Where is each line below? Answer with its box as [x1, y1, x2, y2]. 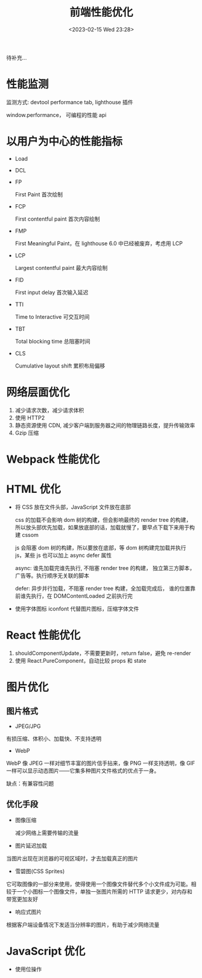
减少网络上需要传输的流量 [14, 829, 79, 836]
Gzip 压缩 [14, 429, 39, 436]
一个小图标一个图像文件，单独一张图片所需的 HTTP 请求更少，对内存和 [16, 888, 193, 895]
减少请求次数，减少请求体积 [14, 406, 84, 413]
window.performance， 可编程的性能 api [6, 111, 107, 118]
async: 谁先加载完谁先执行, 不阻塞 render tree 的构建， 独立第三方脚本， [14, 564, 195, 571]
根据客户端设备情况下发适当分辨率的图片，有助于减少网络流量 [6, 921, 160, 928]
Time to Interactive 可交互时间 [14, 313, 90, 320]
